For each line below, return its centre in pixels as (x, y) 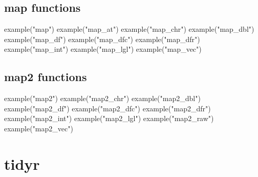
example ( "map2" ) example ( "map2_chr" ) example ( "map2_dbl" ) (102, 98)
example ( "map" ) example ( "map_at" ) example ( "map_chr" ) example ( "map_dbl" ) (129, 29)
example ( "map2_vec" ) (39, 128)
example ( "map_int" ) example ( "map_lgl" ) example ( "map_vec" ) (103, 49)
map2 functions (46, 77)
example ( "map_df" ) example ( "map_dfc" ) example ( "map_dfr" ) (102, 39)
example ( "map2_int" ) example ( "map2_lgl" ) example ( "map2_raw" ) (109, 118)
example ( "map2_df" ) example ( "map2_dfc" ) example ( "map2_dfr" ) (107, 108)
